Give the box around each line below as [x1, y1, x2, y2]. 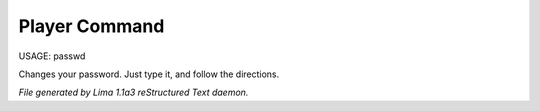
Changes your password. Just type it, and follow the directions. [18, 68, 280, 80]
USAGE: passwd [18, 50, 86, 62]
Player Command [18, 15, 165, 37]
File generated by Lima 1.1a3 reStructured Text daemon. [18, 86, 249, 99]
